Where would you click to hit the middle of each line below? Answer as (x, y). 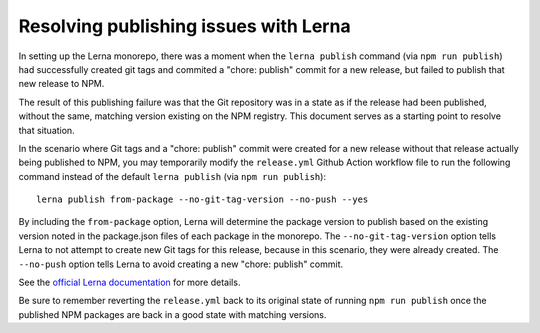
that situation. (46, 130)
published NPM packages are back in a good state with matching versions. (172, 314)
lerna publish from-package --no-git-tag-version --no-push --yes (202, 199)
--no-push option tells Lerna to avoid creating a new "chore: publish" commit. (181, 264)
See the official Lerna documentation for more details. (129, 282)
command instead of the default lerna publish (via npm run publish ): (172, 176)
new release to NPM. (61, 84)
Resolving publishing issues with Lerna (184, 26)
